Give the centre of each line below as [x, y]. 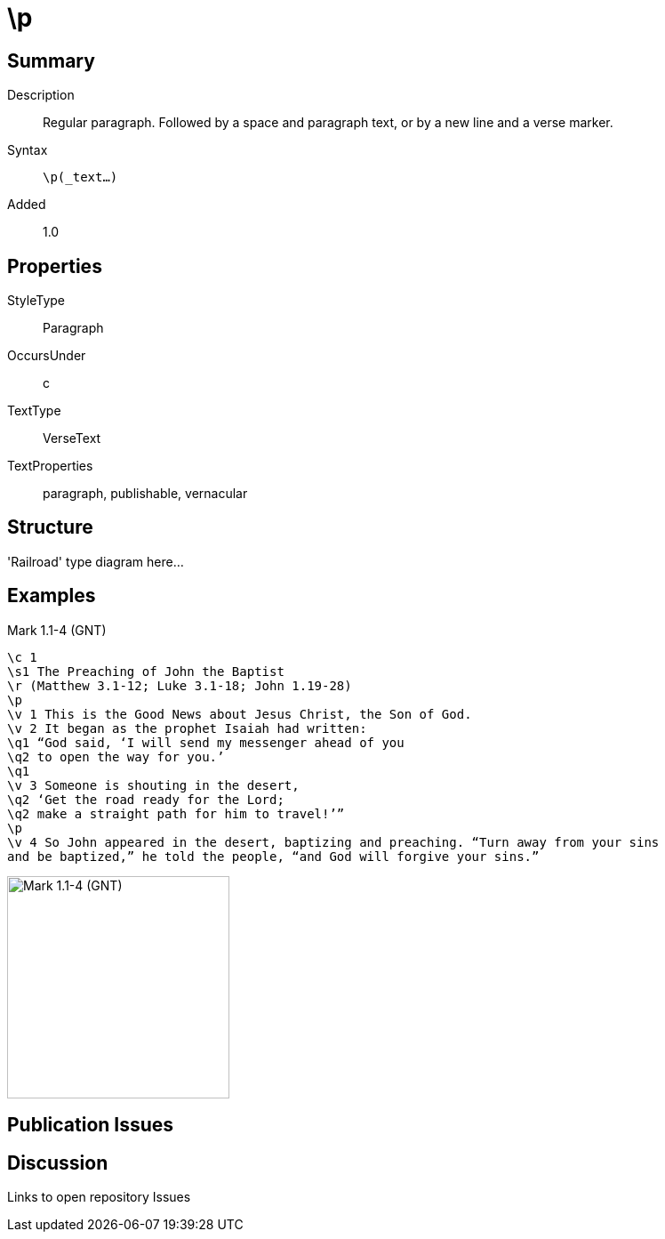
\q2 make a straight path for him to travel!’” [176, 813]
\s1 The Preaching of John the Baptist [146, 671]
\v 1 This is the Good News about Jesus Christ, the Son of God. [240, 714]
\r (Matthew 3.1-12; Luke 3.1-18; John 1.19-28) [180, 685]
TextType [34, 411]
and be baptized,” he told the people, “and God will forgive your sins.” [273, 856]
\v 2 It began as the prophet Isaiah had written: [187, 728]
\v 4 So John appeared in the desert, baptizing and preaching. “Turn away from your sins [333, 842]
